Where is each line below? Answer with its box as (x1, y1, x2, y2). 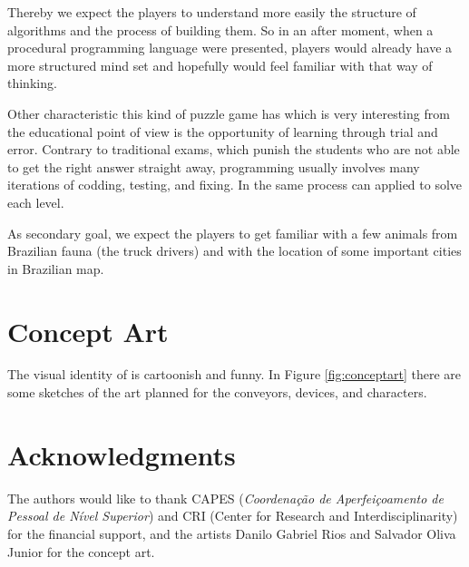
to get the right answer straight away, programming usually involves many (7, 157, 420, 176)
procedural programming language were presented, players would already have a (7, 38, 453, 57)
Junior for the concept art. (7, 542, 155, 561)
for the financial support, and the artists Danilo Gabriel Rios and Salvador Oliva (7, 523, 456, 543)
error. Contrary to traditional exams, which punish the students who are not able (7, 140, 460, 159)
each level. (7, 192, 64, 211)
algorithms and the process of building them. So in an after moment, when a (7, 20, 434, 39)
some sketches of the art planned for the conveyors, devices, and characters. (7, 383, 427, 402)
